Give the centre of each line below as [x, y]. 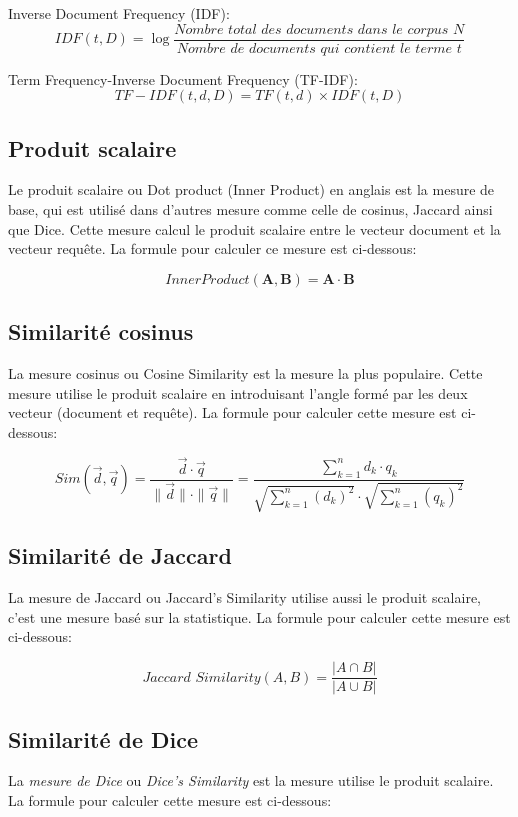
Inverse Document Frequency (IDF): [119, 13]
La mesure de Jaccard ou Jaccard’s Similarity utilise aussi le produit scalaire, [244, 597]
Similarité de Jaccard [120, 555]
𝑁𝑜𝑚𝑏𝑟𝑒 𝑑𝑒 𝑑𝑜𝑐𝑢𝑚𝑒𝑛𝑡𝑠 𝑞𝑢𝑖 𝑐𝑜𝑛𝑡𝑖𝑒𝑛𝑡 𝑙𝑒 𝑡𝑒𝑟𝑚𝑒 [314, 48]
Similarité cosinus [101, 331]
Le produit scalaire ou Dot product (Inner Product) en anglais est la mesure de [251, 189]
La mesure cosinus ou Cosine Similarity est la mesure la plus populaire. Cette [245, 373]
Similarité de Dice [103, 738]
